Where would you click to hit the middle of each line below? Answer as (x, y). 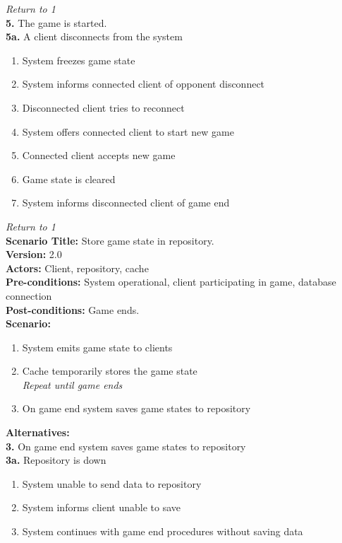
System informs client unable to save (102, 507)
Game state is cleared (69, 179)
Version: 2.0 (34, 254)
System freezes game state (79, 60)
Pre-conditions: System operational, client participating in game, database (171, 282)
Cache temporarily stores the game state (110, 371)
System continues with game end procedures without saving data (163, 531)
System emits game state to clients (97, 347)
